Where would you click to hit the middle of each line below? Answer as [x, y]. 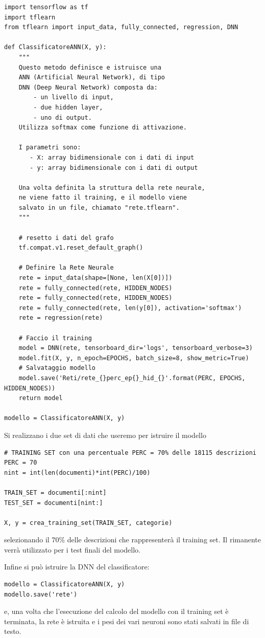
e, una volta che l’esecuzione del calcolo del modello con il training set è [116, 611]
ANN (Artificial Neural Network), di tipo [92, 78]
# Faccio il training [55, 338]
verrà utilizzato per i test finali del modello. [72, 549]
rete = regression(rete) [61, 318]
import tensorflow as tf [46, 7]
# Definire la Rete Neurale [66, 268]
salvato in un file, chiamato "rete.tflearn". [99, 207]
